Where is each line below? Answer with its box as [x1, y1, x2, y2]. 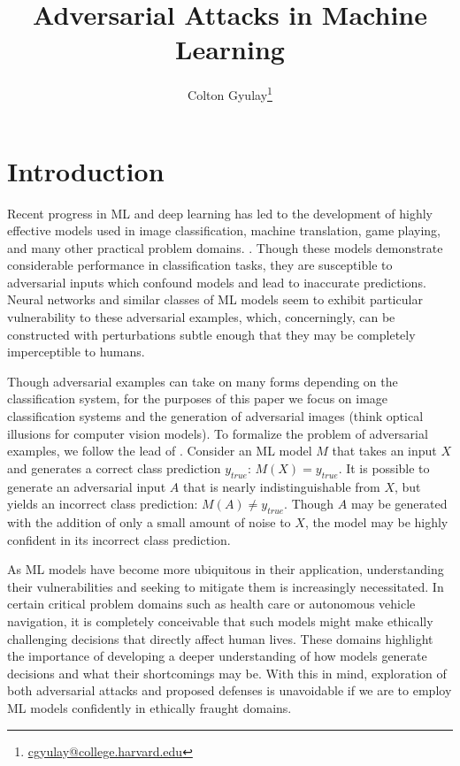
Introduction [7, 152, 165, 188]
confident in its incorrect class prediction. [7, 530, 231, 548]
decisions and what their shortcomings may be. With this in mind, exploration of [7, 663, 447, 682]
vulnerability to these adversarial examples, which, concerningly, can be [7, 308, 395, 326]
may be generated [350, 494, 448, 513]
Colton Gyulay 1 [188, 83, 272, 103]
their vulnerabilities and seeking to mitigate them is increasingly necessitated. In [7, 577, 444, 595]
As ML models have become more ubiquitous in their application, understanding [7, 560, 444, 578]
